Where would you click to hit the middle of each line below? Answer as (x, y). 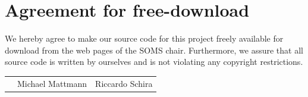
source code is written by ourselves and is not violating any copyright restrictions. (154, 62)
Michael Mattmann (52, 83)
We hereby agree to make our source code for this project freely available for (144, 38)
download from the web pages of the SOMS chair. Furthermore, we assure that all (154, 50)
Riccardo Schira (124, 83)
